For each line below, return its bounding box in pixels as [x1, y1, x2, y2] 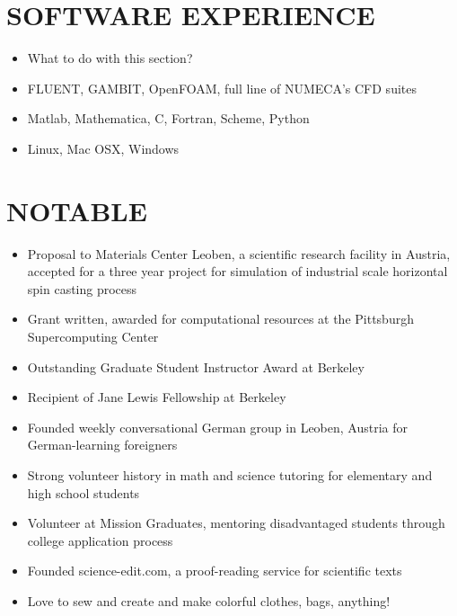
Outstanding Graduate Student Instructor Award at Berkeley [27, 357, 365, 376]
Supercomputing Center [27, 327, 159, 345]
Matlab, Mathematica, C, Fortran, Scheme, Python [27, 109, 310, 128]
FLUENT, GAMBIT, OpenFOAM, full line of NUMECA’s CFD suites [27, 78, 417, 97]
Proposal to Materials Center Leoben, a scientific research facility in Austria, [27, 244, 451, 263]
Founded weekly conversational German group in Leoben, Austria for [27, 417, 409, 436]
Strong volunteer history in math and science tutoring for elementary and [27, 465, 433, 484]
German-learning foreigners [27, 435, 178, 454]
